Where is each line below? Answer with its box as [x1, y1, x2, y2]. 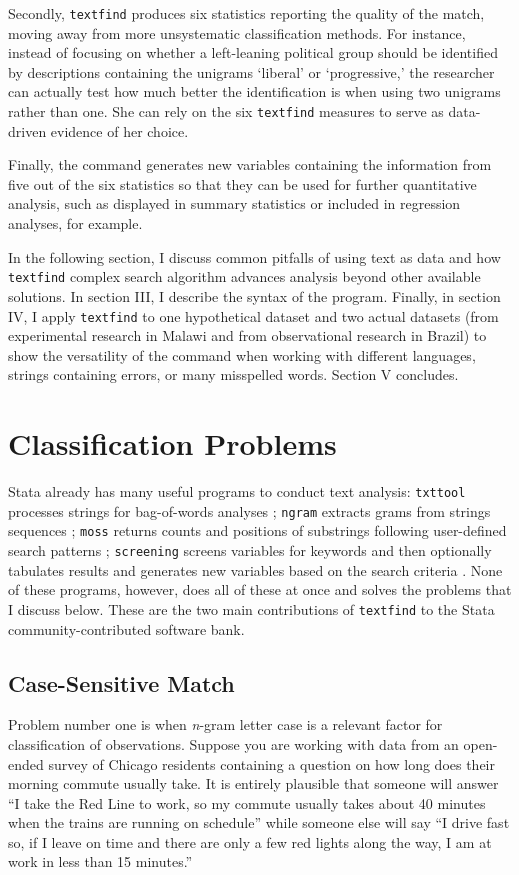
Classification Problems [8, 423, 337, 464]
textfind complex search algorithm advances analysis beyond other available [8, 266, 481, 287]
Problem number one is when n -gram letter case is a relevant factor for [8, 714, 443, 735]
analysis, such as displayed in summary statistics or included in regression [8, 193, 461, 214]
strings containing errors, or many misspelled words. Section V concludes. [8, 364, 459, 385]
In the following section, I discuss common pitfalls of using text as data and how [8, 246, 501, 267]
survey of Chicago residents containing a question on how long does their [48, 753, 496, 774]
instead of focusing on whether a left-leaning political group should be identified [8, 42, 498, 63]
